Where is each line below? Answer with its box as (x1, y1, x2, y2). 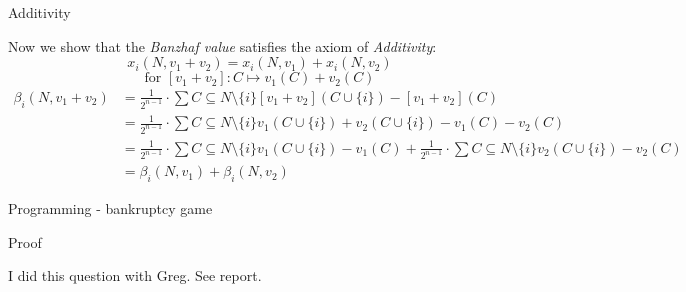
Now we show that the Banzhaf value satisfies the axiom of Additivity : (8, 35, 437, 56)
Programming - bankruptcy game (8, 198, 213, 219)
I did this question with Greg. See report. (8, 265, 262, 286)
